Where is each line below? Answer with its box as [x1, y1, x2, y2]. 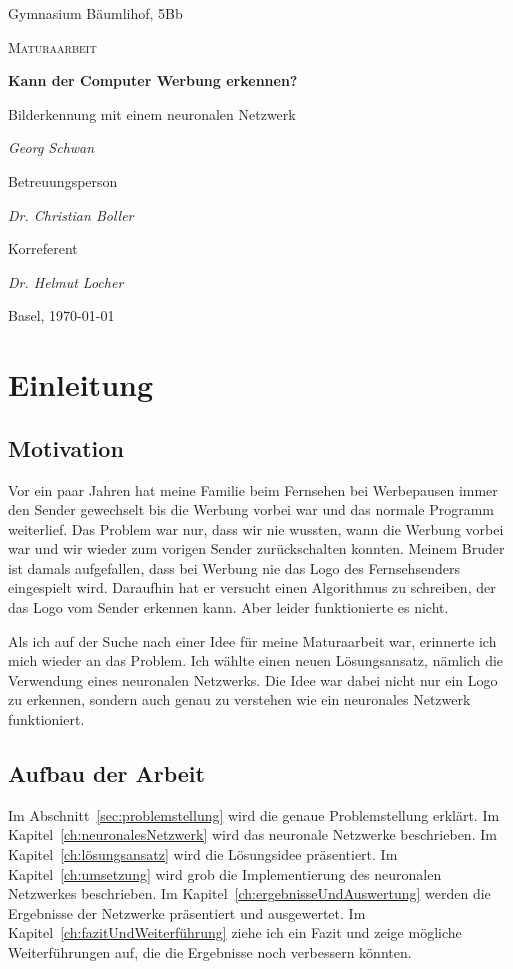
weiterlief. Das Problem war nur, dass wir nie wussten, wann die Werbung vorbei [8, 518, 504, 539]
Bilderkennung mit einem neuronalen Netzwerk [8, 103, 296, 124]
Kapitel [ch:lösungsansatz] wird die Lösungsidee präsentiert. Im [8, 844, 398, 865]
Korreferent [8, 238, 78, 259]
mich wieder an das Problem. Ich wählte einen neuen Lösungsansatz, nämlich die [8, 650, 504, 671]
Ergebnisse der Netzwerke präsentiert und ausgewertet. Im [8, 902, 366, 923]
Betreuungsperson [8, 170, 118, 191]
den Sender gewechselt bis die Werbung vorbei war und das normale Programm [8, 499, 495, 520]
